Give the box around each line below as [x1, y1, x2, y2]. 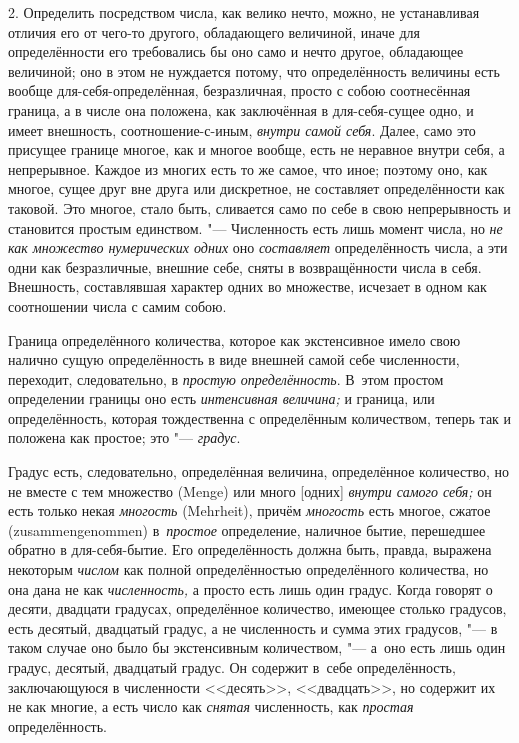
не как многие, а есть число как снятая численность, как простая [8, 696, 414, 717]
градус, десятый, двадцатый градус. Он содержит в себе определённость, [8, 657, 456, 677]
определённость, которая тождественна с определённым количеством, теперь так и [8, 407, 512, 428]
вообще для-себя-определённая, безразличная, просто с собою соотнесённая [8, 80, 471, 101]
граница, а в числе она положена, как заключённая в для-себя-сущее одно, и [8, 99, 474, 120]
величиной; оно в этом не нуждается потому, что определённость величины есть [8, 60, 500, 81]
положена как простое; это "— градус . [8, 427, 241, 448]
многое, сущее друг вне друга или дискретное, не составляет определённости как [8, 178, 505, 199]
